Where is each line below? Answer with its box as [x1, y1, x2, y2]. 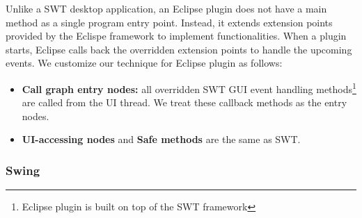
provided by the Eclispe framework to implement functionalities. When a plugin [6, 28, 347, 43]
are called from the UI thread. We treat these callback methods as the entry [22, 95, 347, 110]
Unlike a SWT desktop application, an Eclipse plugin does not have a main [6, 1, 327, 15]
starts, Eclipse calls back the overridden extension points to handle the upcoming [6, 42, 352, 56]
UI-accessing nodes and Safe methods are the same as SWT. [22, 132, 301, 146]
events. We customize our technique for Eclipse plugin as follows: [6, 56, 283, 70]
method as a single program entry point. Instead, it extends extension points [6, 15, 333, 29]
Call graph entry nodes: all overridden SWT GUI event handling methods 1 [22, 79, 356, 96]
